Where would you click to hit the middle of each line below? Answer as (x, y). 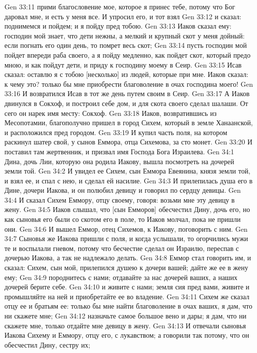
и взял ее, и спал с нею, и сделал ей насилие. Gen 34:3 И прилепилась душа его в (128, 180)
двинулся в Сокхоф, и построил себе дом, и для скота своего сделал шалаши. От (126, 103)
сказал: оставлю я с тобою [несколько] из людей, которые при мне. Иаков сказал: (127, 74)
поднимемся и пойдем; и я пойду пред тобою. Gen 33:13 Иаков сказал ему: (118, 26)
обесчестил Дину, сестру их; (47, 344)
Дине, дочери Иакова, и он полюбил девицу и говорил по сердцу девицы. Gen (123, 190)
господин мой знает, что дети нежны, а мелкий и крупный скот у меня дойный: (125, 35)
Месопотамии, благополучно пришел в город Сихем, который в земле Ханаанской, (129, 123)
